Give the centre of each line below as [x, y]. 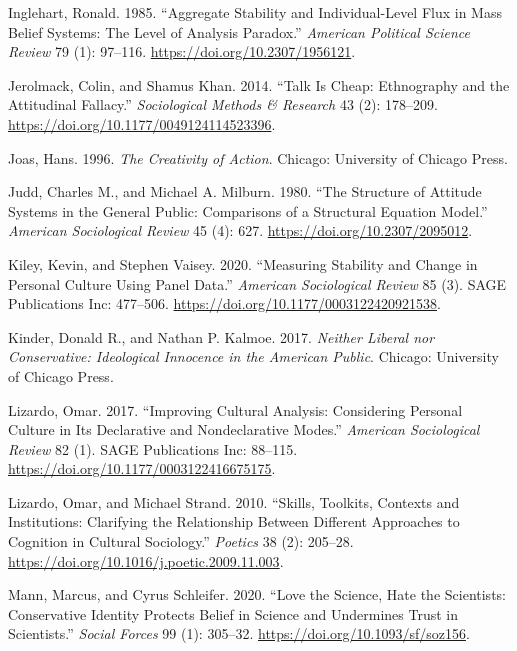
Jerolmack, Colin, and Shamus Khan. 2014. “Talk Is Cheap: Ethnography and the [259, 84]
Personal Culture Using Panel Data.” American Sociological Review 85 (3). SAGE [257, 283]
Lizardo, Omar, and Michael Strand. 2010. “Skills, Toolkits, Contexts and [234, 501]
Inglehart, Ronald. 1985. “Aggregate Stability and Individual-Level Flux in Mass [255, 12]
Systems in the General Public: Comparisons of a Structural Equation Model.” [248, 210]
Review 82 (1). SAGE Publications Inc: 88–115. [153, 448]
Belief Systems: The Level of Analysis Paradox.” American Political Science [239, 31]
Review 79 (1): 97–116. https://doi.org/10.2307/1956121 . [182, 51]
